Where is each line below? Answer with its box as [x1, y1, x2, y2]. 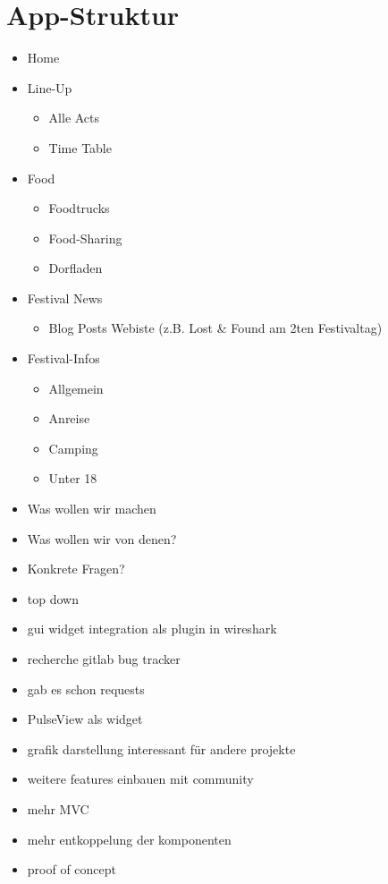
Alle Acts [48, 108, 100, 127]
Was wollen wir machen [27, 499, 156, 518]
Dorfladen [48, 259, 103, 277]
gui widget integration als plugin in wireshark [27, 619, 277, 638]
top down [27, 589, 79, 608]
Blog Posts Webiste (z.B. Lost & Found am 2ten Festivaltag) [48, 319, 383, 337]
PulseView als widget [27, 710, 143, 728]
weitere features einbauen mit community [27, 769, 254, 788]
